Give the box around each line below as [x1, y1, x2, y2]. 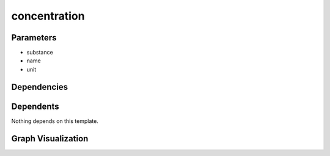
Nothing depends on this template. [11, 117, 99, 125]
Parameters [11, 32, 57, 43]
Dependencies [11, 81, 68, 92]
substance [26, 49, 53, 56]
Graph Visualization [11, 133, 89, 144]
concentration [11, 9, 85, 23]
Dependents [11, 101, 59, 111]
